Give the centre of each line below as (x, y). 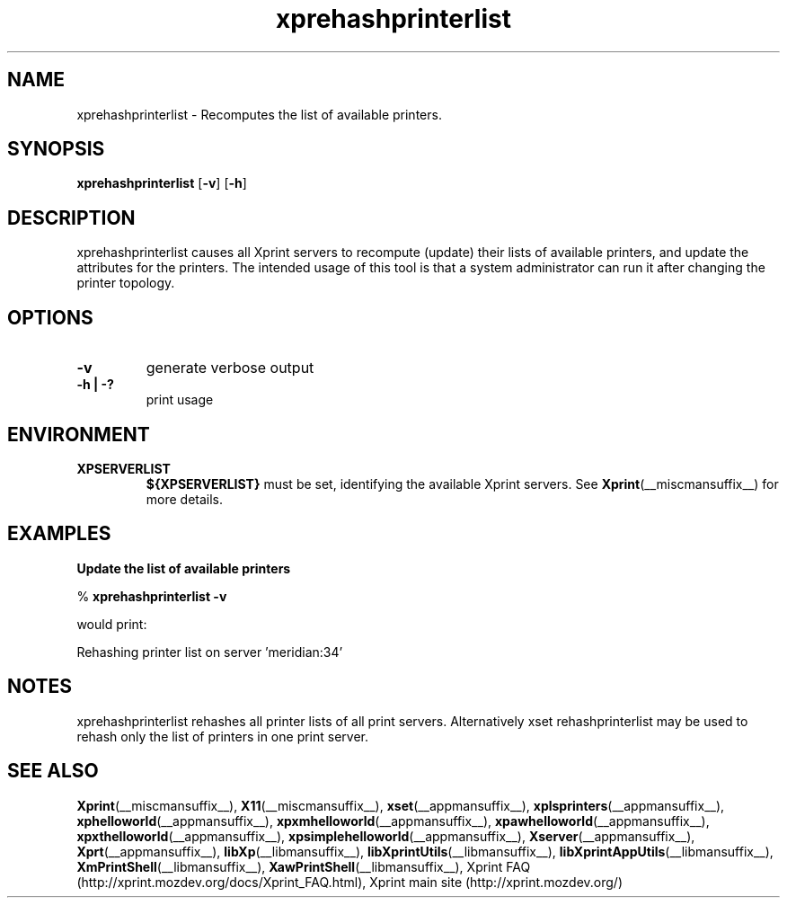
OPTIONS (50, 317)
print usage (180, 400)
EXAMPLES (59, 534)
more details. (185, 499)
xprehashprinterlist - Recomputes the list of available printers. (259, 114)
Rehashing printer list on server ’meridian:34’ (210, 652)
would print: (112, 624)
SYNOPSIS (56, 149)
